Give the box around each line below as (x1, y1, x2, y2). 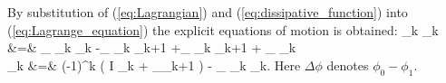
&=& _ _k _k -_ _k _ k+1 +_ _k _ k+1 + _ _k (7, 38, 296, 57)
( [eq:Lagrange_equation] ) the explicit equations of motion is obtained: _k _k (7, 20, 439, 39)
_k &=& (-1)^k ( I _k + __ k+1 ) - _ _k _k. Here (7, 55, 301, 74)
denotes (326, 55, 369, 74)
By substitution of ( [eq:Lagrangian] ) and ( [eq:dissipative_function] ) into (7, 3, 408, 21)
